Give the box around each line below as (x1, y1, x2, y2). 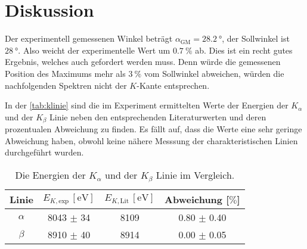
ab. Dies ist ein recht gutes (195, 43, 293, 56)
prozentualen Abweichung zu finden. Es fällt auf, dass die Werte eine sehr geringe (5, 123, 302, 135)
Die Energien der (15, 167, 86, 182)
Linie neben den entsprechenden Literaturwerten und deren (49, 110, 266, 123)
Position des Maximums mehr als (5, 67, 126, 79)
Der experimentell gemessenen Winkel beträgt (5, 32, 173, 45)
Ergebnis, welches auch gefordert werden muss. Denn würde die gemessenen (5, 55, 281, 68)
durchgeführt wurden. (5, 146, 84, 158)
